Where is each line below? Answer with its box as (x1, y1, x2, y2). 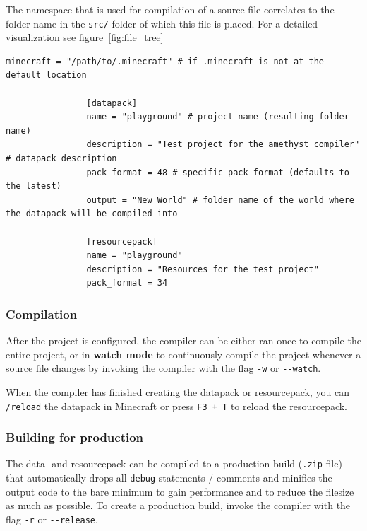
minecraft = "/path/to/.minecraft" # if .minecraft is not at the (6, 56, 325, 66)
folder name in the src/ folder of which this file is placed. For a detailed (6, 16, 318, 30)
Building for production (6, 428, 144, 446)
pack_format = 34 (86, 278, 168, 288)
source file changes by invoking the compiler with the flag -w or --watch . (6, 361, 321, 375)
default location (6, 70, 87, 81)
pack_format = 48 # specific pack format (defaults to (86, 167, 349, 177)
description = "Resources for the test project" (86, 264, 319, 274)
